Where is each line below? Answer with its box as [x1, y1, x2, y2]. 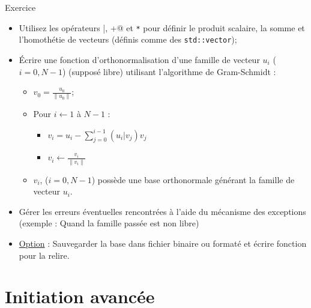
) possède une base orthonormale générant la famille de [91, 173, 295, 186]
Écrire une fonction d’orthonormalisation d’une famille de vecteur [19, 53, 260, 65]
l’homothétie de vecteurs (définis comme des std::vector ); [19, 33, 237, 46]
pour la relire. [19, 249, 70, 261]
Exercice [5, 1, 36, 13]
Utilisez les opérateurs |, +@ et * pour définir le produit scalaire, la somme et [19, 21, 305, 34]
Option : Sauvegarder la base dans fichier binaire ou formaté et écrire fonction [19, 237, 307, 249]
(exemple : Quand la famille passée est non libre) [19, 217, 199, 229]
